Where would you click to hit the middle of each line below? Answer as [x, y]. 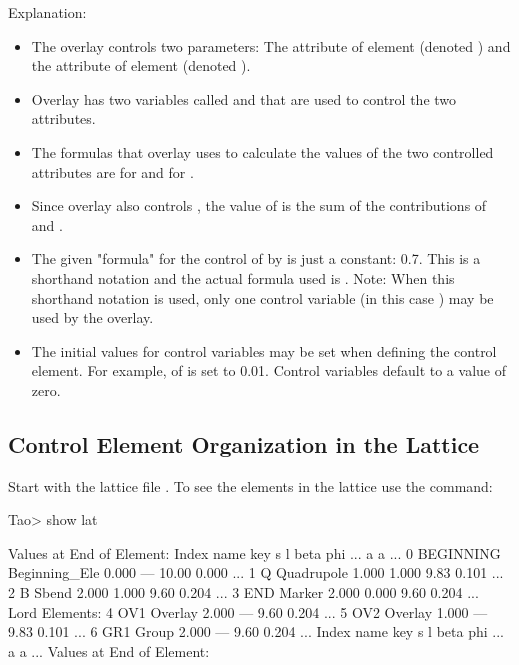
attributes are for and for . [112, 171]
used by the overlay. [92, 317]
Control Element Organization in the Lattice [244, 443]
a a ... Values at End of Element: [109, 650]
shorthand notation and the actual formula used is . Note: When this [243, 277]
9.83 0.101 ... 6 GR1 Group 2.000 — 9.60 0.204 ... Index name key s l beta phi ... [256, 631]
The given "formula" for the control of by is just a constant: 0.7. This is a [256, 258]
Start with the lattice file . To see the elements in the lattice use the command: [250, 485]
